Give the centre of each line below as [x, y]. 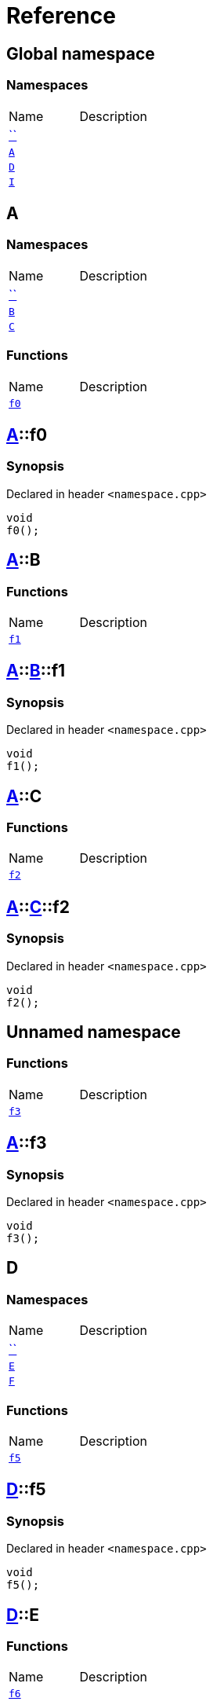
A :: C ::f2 [38, 907]
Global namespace [81, 53]
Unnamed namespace [94, 1032]
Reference [61, 16]
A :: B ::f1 [36, 671]
